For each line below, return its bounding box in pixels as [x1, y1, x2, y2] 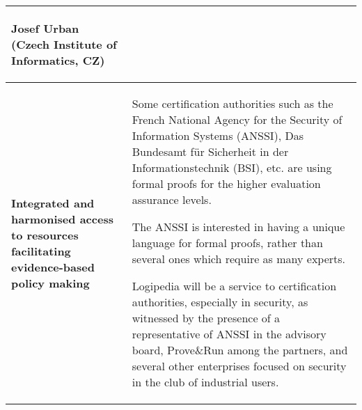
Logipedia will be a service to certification [132, 278, 337, 294]
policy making [11, 274, 90, 291]
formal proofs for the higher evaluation [132, 175, 321, 191]
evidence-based [11, 258, 95, 275]
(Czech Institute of [11, 36, 117, 52]
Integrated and [11, 194, 95, 211]
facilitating [11, 242, 71, 259]
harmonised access [11, 210, 113, 227]
